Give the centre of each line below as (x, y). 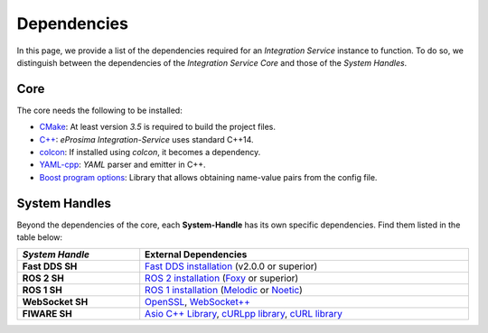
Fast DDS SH (50, 266)
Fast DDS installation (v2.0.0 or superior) (231, 266)
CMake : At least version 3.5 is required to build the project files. (157, 127)
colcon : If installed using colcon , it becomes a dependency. (150, 153)
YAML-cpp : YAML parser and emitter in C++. (123, 165)
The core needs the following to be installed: (99, 110)
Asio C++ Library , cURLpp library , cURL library (244, 314)
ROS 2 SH (43, 278)
